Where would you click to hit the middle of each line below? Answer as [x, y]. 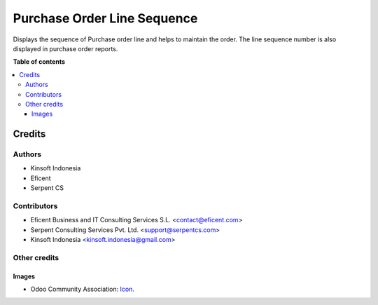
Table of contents [39, 62]
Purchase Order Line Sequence [105, 18]
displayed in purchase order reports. [65, 48]
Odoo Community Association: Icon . [82, 289]
